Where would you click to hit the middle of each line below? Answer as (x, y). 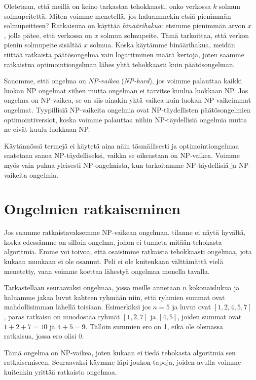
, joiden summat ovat (209, 316)
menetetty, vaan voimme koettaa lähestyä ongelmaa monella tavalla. (107, 271)
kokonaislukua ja (214, 287)
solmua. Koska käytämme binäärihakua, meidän (163, 45)
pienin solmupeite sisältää (43, 45)
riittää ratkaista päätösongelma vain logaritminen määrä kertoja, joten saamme (124, 54)
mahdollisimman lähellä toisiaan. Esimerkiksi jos (77, 307)
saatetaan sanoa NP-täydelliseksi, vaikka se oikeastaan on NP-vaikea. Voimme (122, 155)
